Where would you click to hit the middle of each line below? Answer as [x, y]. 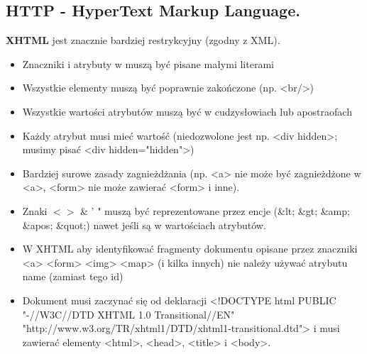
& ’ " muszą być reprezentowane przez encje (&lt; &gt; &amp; [215, 210]
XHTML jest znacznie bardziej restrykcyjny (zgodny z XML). [143, 40]
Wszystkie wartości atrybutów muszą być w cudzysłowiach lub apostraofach [187, 111]
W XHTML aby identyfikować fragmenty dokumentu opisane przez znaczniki [190, 249]
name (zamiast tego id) [73, 276]
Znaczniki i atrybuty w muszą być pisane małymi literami [148, 63]
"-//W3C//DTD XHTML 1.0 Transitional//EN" [128, 314]
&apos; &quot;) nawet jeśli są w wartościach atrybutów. [144, 225]
